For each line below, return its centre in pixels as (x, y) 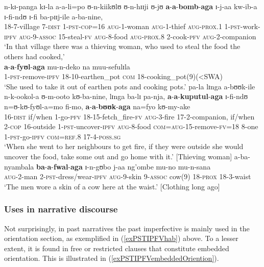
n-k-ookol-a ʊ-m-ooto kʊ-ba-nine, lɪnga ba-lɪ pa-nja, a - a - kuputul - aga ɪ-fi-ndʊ (126, 96)
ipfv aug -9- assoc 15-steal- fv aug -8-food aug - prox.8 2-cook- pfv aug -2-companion (130, 36)
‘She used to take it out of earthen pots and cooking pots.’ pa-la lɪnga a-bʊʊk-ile (130, 86)
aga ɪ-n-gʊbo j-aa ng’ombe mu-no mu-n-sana (141, 166)
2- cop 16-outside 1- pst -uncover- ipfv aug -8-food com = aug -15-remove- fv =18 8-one (131, 126)
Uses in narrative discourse (61, 209)
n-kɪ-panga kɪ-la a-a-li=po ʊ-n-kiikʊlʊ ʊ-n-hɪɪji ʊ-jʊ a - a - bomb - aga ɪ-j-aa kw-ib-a (131, 6)
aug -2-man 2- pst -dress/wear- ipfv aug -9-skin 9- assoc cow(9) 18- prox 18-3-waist (128, 176)
